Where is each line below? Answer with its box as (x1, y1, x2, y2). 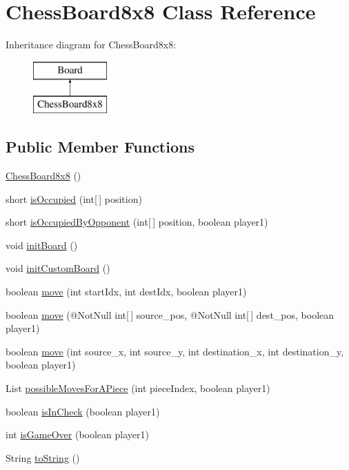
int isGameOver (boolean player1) (6, 427, 149, 442)
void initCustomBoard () (6, 261, 110, 275)
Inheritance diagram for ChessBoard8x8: (6, 37, 177, 52)
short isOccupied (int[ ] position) (6, 191, 142, 206)
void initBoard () (6, 237, 78, 252)
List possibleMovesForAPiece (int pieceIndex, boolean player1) (6, 381, 270, 395)
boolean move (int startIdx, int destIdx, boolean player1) (6, 284, 247, 299)
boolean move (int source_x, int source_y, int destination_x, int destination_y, (6, 344, 344, 358)
